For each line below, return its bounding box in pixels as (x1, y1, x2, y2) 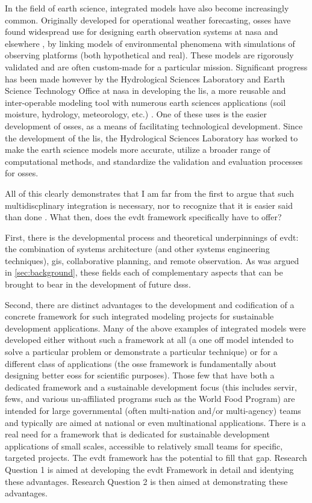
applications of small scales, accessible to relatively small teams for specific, (5, 439, 283, 452)
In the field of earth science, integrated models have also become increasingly (5, 2, 289, 14)
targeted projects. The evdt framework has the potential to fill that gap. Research (5, 451, 307, 464)
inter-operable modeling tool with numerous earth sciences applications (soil (5, 96, 286, 108)
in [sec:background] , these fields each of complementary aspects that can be (5, 266, 283, 279)
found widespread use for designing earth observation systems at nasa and (5, 25, 278, 38)
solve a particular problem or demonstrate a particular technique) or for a (5, 345, 278, 358)
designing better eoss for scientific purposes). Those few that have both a (5, 369, 275, 381)
